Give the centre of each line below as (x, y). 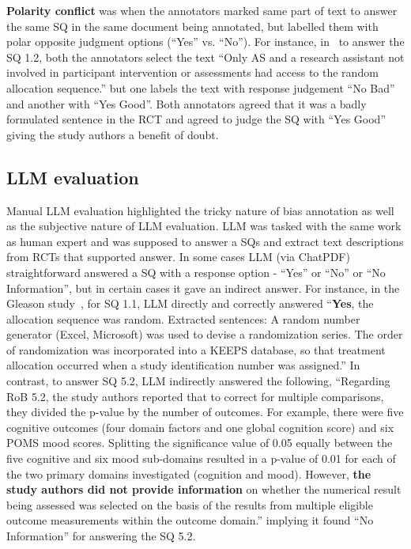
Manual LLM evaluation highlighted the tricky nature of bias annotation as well (200, 210)
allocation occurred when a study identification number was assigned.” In (183, 365)
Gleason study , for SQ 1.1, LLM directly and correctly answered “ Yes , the (190, 303)
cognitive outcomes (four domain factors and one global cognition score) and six (200, 427)
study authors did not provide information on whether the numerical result (204, 489)
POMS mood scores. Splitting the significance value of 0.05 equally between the (200, 443)
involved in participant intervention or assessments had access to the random (192, 72)
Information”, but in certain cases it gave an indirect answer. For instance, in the (203, 288)
